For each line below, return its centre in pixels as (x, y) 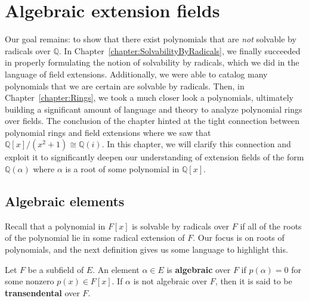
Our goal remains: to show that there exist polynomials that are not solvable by (151, 39)
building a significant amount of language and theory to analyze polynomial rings (154, 109)
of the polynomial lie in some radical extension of (95, 238)
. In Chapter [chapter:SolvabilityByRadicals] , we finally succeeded (180, 50)
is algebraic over (199, 269)
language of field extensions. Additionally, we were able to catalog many (136, 74)
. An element (116, 269)
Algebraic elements (65, 201)
